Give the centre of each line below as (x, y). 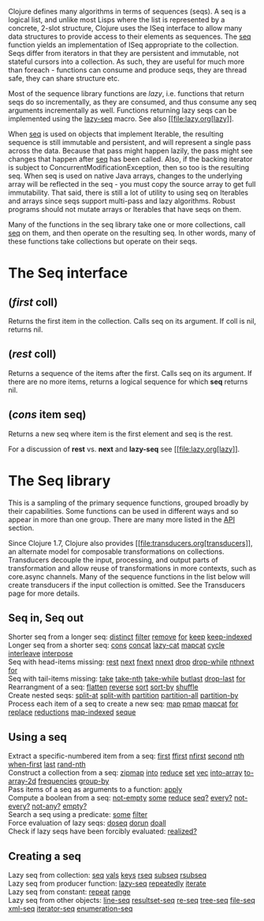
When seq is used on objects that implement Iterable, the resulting (116, 134)
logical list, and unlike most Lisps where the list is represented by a (117, 20)
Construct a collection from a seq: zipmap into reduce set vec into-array (125, 773)
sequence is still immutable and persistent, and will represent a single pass (130, 142)
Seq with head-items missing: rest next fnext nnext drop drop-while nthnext (131, 662)
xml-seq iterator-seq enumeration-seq (71, 908)
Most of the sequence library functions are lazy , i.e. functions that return (126, 93)
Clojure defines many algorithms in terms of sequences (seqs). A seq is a (127, 11)
